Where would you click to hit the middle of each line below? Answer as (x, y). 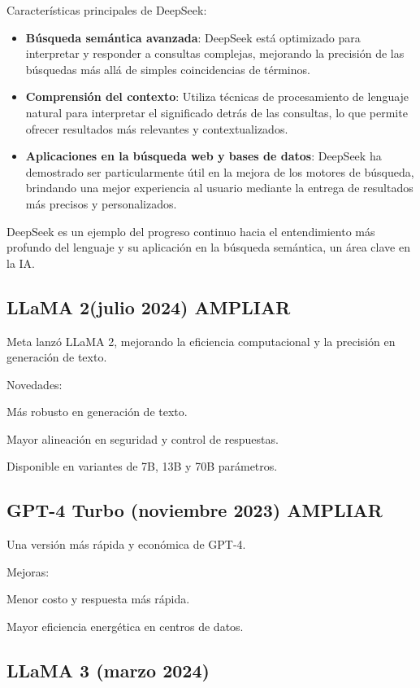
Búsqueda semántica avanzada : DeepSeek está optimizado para (193, 37)
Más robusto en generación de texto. (97, 412)
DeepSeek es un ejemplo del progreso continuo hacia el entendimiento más (191, 231)
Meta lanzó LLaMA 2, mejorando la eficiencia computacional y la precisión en (201, 341)
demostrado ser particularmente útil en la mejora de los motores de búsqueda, (220, 171)
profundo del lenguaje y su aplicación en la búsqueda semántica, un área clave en (208, 247)
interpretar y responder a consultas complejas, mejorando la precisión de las (215, 53)
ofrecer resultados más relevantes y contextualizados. (157, 128)
